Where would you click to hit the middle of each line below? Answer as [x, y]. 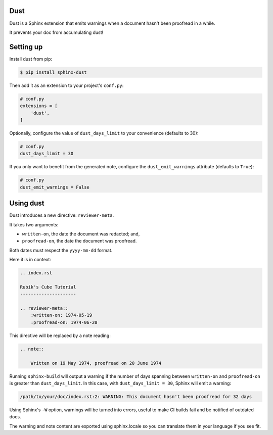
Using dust [27, 203]
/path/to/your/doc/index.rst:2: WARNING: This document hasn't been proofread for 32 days [136, 396]
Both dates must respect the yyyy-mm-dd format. [61, 250]
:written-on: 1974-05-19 [61, 315]
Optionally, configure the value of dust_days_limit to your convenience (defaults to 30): [104, 133]
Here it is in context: [30, 260]
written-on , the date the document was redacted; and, [81, 234]
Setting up [26, 47]
